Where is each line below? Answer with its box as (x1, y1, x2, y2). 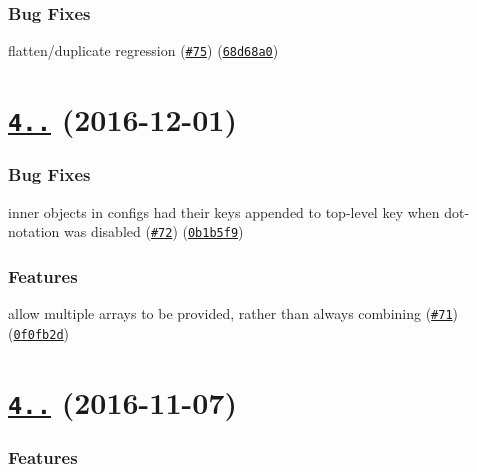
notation (8, 221, 60, 242)
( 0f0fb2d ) (8, 322, 70, 343)
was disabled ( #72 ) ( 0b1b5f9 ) (64, 221, 244, 242)
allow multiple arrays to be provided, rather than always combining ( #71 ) (8, 303, 459, 324)
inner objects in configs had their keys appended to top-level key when (8, 201, 440, 222)
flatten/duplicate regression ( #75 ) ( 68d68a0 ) (8, 40, 279, 61)
